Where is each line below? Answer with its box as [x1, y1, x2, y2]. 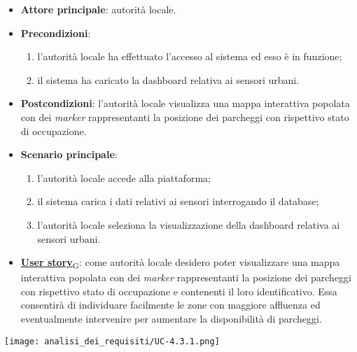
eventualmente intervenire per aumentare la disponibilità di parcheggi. [20, 311, 322, 326]
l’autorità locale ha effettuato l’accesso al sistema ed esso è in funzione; [37, 49, 342, 64]
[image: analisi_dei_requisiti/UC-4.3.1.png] [4, 336, 220, 346]
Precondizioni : [20, 25, 91, 40]
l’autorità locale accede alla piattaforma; [37, 170, 211, 185]
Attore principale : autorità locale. [20, 2, 176, 16]
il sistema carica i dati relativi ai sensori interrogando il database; [37, 194, 319, 209]
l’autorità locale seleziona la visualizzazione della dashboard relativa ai [37, 217, 340, 232]
